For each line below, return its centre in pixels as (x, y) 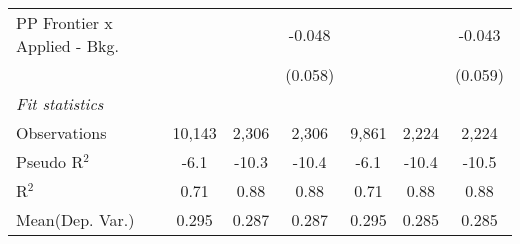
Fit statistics (60, 103)
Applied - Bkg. (67, 45)
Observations (61, 132)
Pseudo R (50, 161)
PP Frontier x (64, 22)
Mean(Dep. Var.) (75, 219)
